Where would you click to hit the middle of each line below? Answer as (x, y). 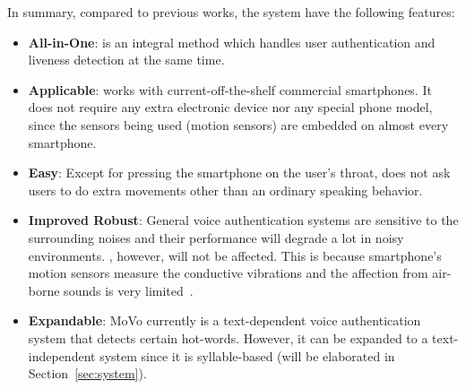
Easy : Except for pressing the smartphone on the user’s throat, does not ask (239, 173)
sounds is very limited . (129, 290)
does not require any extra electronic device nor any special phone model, (230, 107)
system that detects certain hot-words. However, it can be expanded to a (228, 337)
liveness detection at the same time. (126, 60)
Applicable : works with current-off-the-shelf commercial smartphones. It (230, 89)
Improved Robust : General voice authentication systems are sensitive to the (243, 220)
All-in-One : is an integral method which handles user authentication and (232, 42)
